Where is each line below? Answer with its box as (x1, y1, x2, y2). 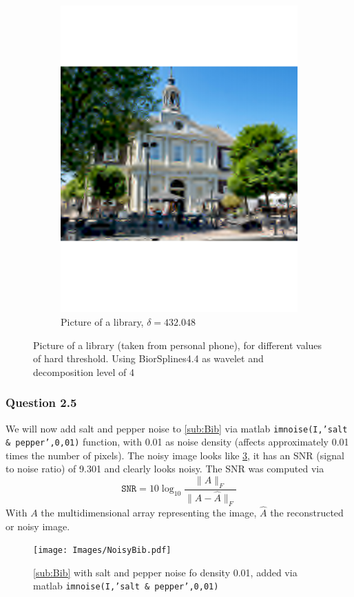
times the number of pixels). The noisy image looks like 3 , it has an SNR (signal (6, 448, 344, 462)
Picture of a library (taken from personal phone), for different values (33, 337, 322, 352)
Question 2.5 (6, 394, 77, 411)
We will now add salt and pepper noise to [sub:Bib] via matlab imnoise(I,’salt (6, 421, 348, 435)
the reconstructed (270, 505, 344, 519)
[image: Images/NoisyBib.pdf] (33, 545, 171, 556)
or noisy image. (6, 519, 70, 533)
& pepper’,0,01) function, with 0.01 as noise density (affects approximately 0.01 (6, 434, 349, 449)
